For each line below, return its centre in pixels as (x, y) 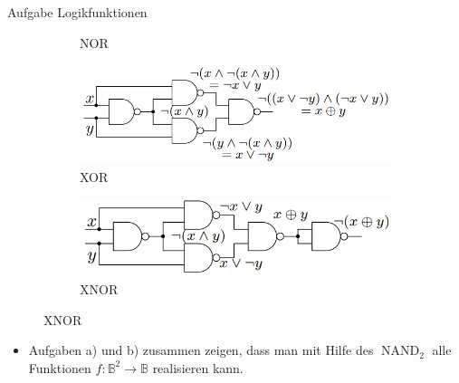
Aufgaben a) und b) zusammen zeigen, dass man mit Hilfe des (201, 350)
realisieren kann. (198, 367)
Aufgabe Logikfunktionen (77, 12)
